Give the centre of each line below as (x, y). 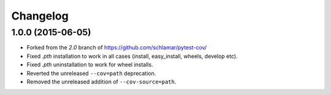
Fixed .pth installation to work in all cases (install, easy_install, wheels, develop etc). (132, 56)
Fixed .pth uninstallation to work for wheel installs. (90, 65)
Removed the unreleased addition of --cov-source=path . (101, 82)
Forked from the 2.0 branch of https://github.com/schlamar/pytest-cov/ (117, 47)
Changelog (40, 16)
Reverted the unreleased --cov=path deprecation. (91, 73)
